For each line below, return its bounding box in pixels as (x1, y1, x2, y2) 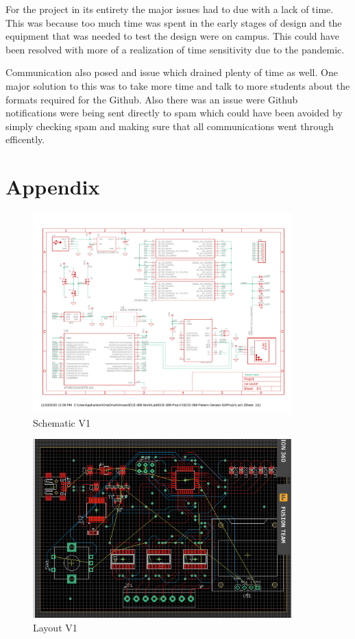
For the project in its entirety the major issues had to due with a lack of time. (5, 2, 334, 16)
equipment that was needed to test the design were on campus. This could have (5, 29, 339, 43)
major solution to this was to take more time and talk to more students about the (5, 78, 350, 92)
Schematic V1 (33, 415, 90, 429)
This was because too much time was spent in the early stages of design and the (5, 15, 342, 29)
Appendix (5, 173, 100, 201)
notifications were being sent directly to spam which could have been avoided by (5, 105, 343, 120)
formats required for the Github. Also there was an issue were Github (5, 92, 298, 106)
